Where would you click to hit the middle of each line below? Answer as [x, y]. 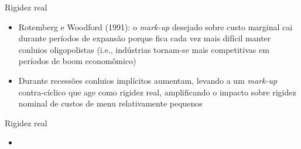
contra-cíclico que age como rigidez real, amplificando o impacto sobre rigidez [157, 92]
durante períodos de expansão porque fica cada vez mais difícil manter [145, 38]
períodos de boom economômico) [77, 61]
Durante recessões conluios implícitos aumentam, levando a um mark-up [148, 80]
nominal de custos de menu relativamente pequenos [110, 103]
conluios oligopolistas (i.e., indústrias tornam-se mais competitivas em [144, 49]
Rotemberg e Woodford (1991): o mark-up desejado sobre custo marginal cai [155, 26]
